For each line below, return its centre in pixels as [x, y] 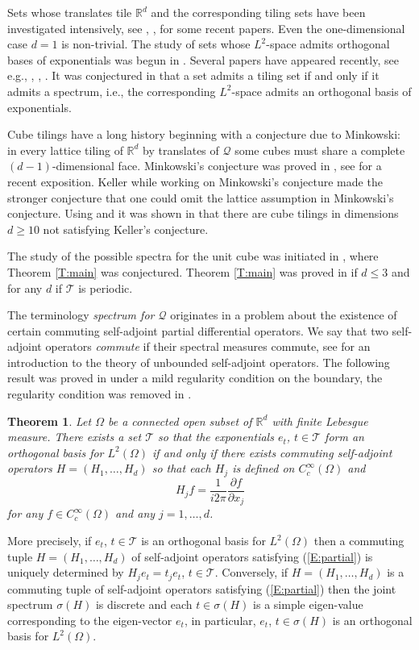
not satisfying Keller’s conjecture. [126, 229]
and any [135, 513]
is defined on [263, 468]
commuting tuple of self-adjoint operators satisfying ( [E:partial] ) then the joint [202, 588]
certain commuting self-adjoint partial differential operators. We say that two [198, 330]
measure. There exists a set [75, 437]
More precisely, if [50, 540]
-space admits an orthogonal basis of [322, 91]
